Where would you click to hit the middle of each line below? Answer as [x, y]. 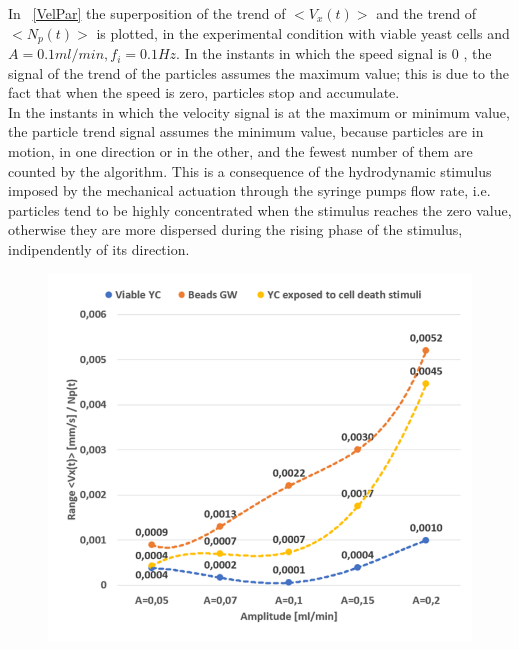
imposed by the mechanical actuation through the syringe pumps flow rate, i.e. [249, 190]
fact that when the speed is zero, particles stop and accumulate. [204, 92]
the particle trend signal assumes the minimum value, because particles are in [246, 131]
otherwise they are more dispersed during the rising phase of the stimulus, [235, 229]
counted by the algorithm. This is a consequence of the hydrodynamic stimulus [250, 170]
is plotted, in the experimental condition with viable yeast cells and [303, 32]
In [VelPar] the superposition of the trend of [147, 13]
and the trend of [426, 13]
